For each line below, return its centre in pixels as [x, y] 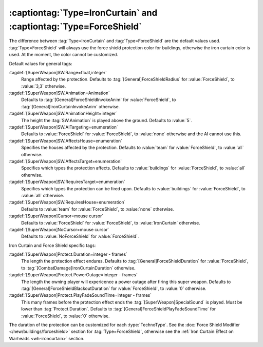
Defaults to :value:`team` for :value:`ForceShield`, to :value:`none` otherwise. [98, 209]
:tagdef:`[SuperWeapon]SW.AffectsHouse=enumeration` [66, 141]
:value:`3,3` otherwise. [44, 86]
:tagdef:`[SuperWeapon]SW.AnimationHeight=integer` [63, 113]
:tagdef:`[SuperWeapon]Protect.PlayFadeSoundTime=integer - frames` [80, 295]
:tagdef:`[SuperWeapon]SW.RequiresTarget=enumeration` [67, 182]
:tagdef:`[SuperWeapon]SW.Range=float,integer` [58, 72]
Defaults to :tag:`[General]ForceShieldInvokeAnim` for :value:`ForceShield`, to [99, 100]
